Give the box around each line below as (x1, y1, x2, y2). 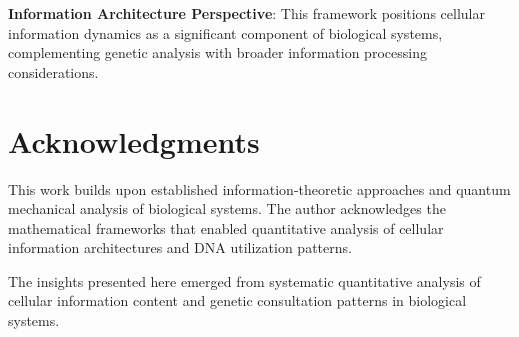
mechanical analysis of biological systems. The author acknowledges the (8, 198, 446, 219)
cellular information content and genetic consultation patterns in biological (8, 290, 467, 311)
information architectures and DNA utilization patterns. (8, 237, 352, 258)
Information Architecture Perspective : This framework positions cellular (8, 3, 485, 23)
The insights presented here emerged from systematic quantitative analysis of (8, 270, 481, 291)
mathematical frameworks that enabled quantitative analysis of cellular (8, 217, 444, 238)
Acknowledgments (8, 120, 260, 161)
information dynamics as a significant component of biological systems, (8, 22, 443, 43)
